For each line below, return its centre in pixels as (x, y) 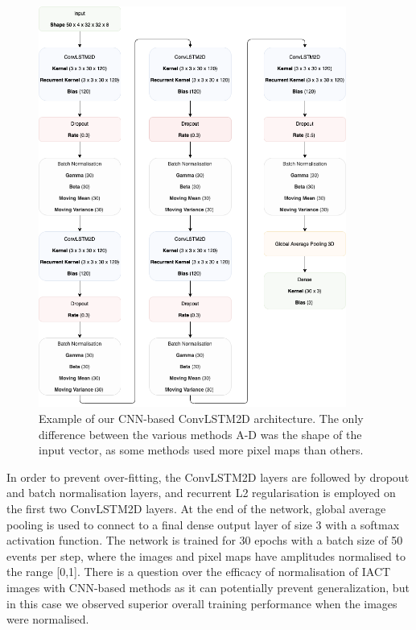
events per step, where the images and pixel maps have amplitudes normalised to (206, 555)
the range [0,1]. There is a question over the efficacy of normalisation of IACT (199, 572)
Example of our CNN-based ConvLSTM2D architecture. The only (201, 419)
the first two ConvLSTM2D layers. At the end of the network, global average (196, 508)
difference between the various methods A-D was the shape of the (200, 434)
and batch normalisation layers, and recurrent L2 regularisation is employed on (201, 493)
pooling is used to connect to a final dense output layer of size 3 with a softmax (203, 524)
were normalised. (48, 619)
